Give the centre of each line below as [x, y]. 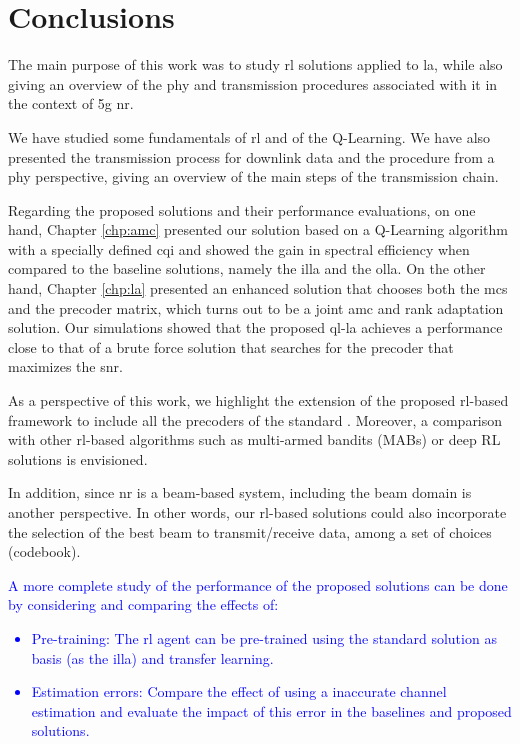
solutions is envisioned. [78, 458]
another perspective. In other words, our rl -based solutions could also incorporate [257, 512]
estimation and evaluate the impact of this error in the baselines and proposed [271, 710]
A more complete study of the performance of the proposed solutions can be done [258, 584]
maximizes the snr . [65, 366]
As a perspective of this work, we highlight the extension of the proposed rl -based [258, 400]
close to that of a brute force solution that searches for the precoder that [231, 346]
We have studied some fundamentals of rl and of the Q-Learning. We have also [249, 136]
